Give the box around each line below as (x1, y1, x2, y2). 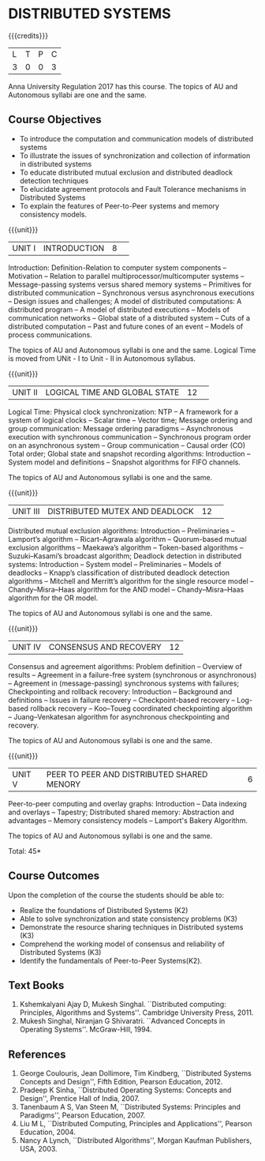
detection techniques (19, 175, 89, 186)
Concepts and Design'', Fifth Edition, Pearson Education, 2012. (19, 1077, 223, 1087)
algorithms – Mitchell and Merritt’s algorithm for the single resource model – (8, 576, 254, 585)
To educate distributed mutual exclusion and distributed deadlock (19, 167, 233, 177)
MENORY (46, 779, 81, 790)
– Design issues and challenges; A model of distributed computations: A (8, 296, 242, 306)
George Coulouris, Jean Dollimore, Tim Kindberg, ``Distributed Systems (19, 1069, 252, 1078)
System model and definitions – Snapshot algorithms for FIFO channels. (8, 457, 241, 467)
